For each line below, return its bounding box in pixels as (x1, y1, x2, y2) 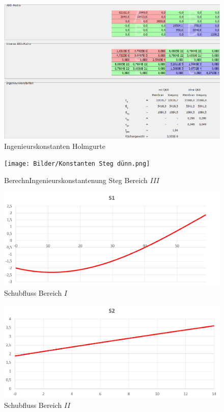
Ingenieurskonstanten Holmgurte (4, 140, 105, 151)
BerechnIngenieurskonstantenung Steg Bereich (4, 174, 148, 185)
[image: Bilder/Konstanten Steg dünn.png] (4, 160, 150, 168)
